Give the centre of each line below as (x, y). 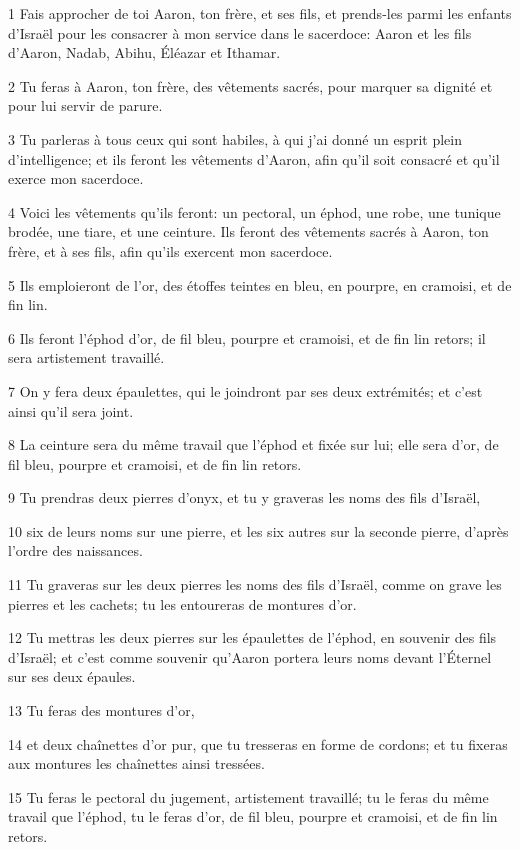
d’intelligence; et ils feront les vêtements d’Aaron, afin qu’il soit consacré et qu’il (254, 158)
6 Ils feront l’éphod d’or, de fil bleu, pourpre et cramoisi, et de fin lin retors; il (247, 337)
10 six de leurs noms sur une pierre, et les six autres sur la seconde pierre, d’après (258, 530)
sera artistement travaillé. (86, 357)
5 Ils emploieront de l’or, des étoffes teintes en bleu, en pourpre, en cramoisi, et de (260, 284)
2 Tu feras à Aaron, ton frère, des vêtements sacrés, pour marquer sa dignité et (250, 85)
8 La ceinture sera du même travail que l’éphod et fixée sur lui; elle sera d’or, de (253, 444)
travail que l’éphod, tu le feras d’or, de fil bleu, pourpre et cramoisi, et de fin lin (253, 816)
